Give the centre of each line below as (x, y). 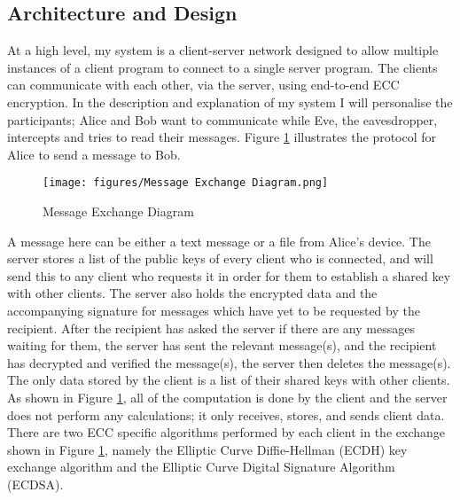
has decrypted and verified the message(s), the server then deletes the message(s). (229, 362)
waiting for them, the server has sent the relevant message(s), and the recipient (222, 345)
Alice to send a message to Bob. (94, 154)
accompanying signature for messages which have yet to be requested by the (214, 310)
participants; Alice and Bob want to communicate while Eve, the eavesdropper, (222, 119)
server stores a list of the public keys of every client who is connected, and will (220, 258)
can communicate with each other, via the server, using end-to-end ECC (203, 85)
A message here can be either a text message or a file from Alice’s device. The (219, 241)
